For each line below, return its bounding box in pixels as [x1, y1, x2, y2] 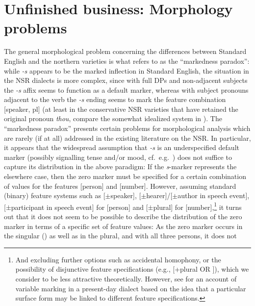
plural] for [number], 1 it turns [153, 200, 242, 212]
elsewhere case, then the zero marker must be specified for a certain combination [4, 171, 246, 181]
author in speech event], [178, 190, 250, 201]
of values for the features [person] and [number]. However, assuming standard [4, 180, 236, 191]
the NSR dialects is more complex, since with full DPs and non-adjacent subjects [4, 75, 248, 85]
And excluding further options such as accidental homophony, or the [15, 254, 221, 264]
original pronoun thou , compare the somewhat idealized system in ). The [4, 113, 222, 124]
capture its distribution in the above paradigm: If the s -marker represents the [4, 161, 237, 172]
